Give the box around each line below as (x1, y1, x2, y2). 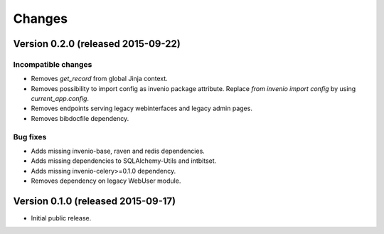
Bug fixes (13, 132, 47, 142)
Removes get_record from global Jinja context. (31, 75, 169, 83)
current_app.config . (31, 95, 89, 103)
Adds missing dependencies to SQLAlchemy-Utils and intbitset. (31, 156, 217, 165)
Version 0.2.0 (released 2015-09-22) (13, 38, 181, 50)
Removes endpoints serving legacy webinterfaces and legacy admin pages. (31, 104, 252, 113)
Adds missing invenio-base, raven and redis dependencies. (31, 147, 206, 156)
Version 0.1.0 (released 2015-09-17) (13, 196, 176, 207)
